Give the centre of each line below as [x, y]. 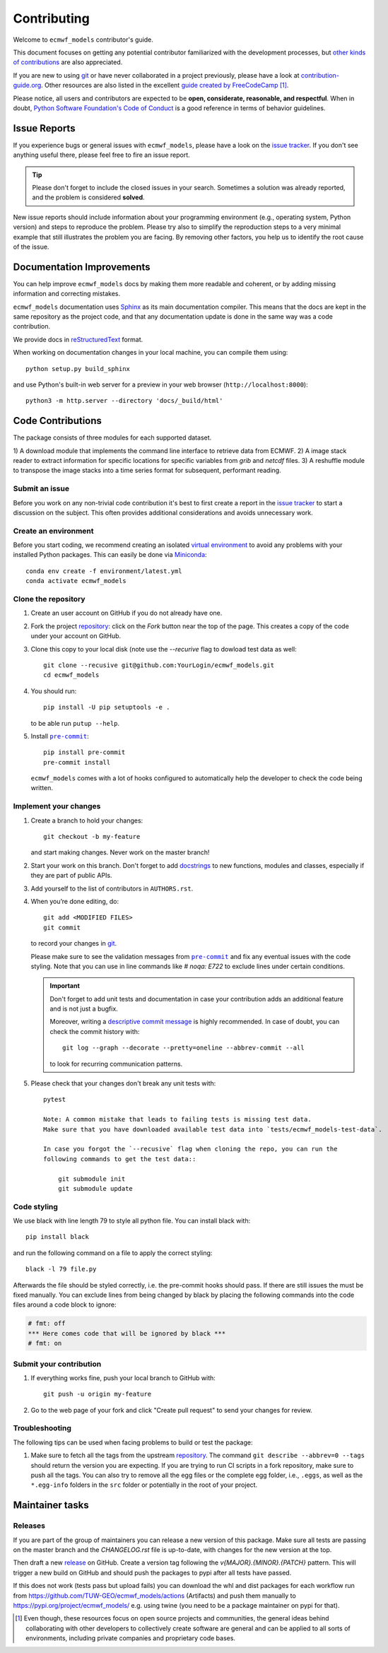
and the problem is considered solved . [88, 197]
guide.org [27, 86]
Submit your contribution [57, 1364]
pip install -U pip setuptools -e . [107, 707]
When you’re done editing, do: [75, 901]
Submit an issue [41, 489]
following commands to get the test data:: [120, 1159]
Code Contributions [58, 421]
